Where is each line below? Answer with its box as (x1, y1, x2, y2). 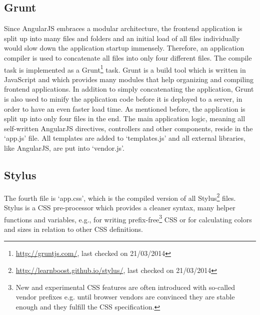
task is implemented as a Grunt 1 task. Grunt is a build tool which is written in (4, 63, 246, 75)
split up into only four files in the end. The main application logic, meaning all (4, 113, 245, 124)
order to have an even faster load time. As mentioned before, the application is (4, 103, 245, 114)
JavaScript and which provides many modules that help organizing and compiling (4, 74, 254, 84)
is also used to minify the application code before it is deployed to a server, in (4, 94, 242, 104)
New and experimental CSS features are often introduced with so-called (15, 281, 235, 292)
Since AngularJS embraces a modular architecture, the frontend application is (4, 23, 242, 34)
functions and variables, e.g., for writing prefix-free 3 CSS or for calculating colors (4, 212, 252, 224)
